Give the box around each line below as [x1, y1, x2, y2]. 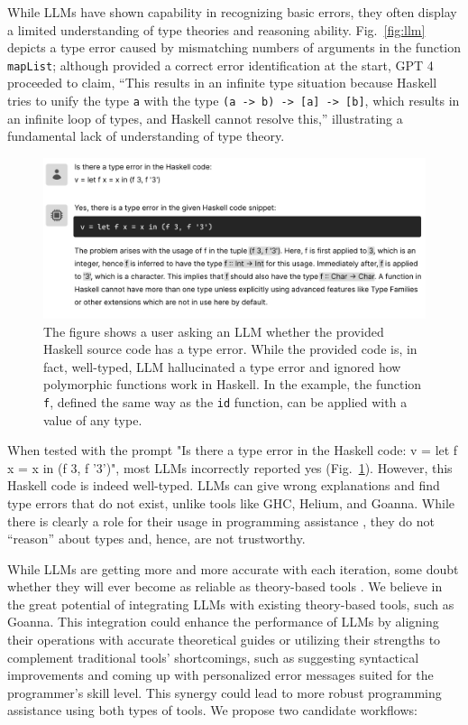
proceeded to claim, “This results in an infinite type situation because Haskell [7, 73, 437, 92]
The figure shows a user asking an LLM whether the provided [43, 321, 384, 340]
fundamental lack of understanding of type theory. [7, 126, 285, 145]
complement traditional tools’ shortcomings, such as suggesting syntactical [7, 647, 419, 666]
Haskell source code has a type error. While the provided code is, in [43, 339, 418, 358]
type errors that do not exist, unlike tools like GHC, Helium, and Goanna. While [7, 493, 455, 512]
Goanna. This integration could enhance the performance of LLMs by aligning [7, 612, 439, 631]
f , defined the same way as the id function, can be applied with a [43, 392, 408, 411]
